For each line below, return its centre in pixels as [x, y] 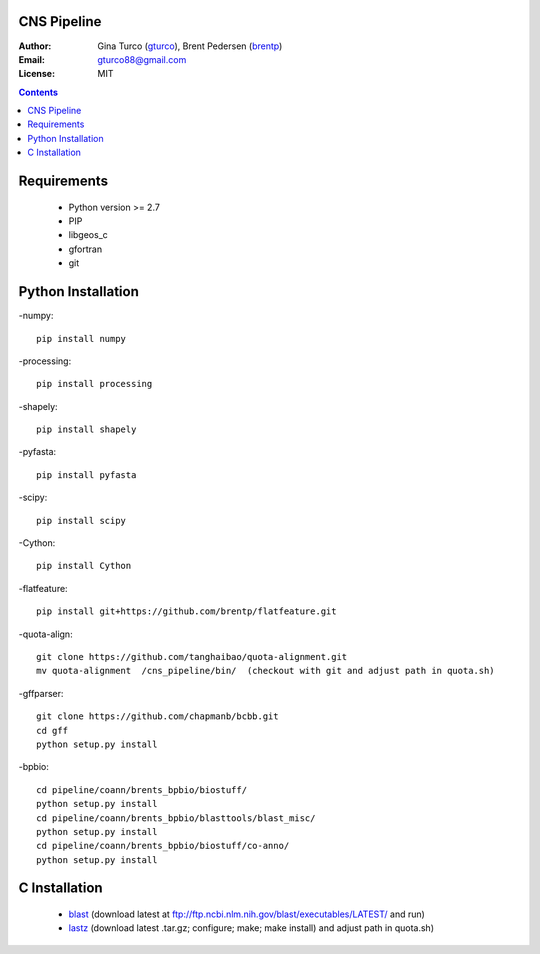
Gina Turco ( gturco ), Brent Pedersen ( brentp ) [190, 46]
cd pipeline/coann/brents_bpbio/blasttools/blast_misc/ [176, 818]
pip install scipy [81, 520]
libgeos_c [88, 235]
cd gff [52, 730]
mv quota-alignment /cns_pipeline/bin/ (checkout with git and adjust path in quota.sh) [265, 671]
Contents [38, 92]
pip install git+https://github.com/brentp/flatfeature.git [186, 611]
